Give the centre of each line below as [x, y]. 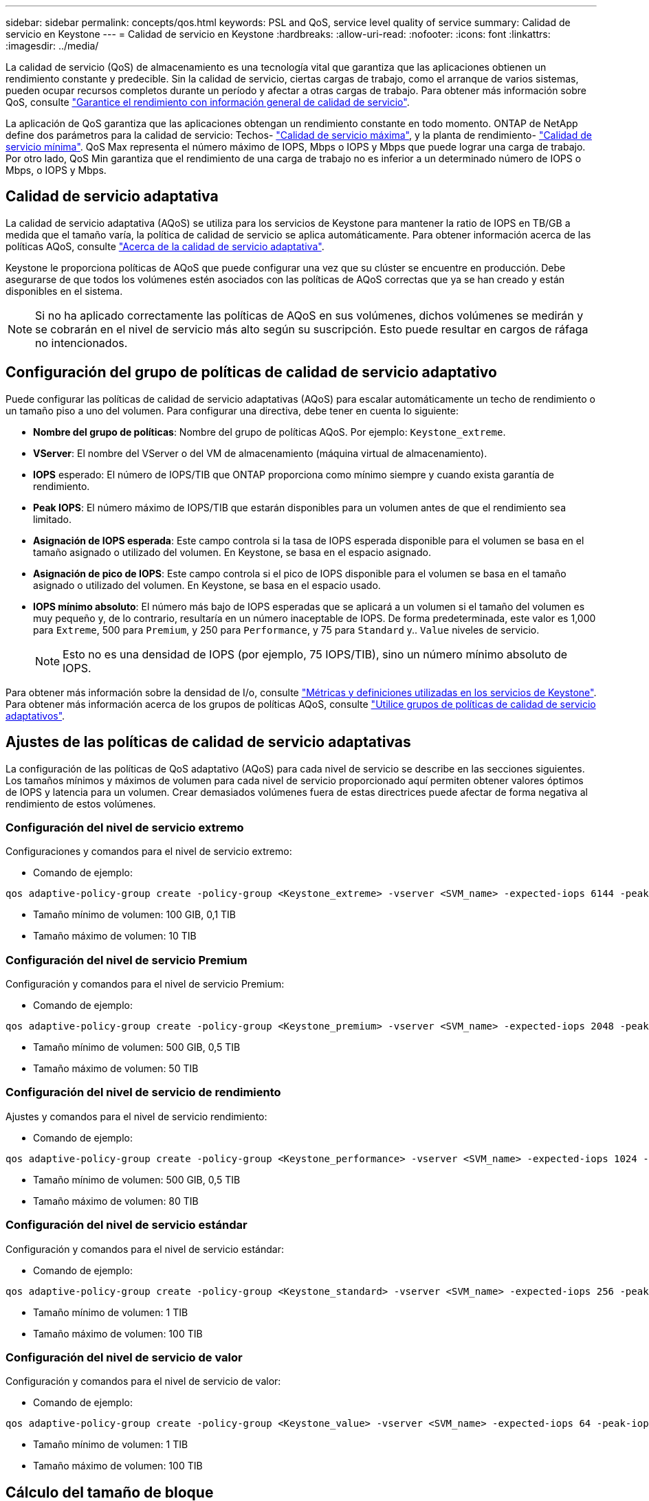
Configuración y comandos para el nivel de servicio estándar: [145, 1249]
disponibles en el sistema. [64, 291]
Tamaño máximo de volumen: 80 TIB [116, 1201]
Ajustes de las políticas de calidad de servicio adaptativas [208, 742]
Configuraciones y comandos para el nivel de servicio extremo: [149, 852]
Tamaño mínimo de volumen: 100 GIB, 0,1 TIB [135, 915]
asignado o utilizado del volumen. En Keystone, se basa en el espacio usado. [207, 585]
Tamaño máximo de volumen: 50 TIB [116, 1069]
